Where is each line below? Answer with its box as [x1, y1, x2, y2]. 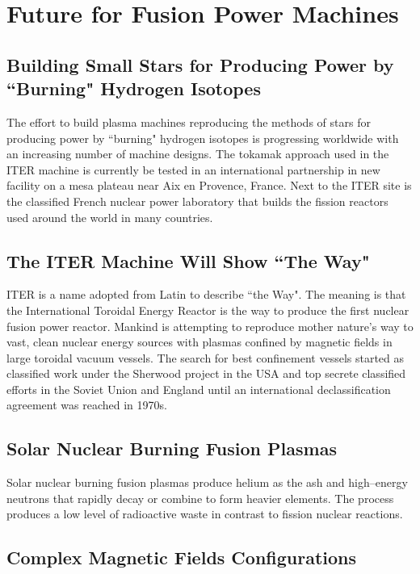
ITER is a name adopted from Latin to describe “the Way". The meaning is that [6, 286, 406, 303]
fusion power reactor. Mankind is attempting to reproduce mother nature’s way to [6, 317, 414, 334]
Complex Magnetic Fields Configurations [6, 545, 357, 570]
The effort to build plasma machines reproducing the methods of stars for [6, 113, 371, 130]
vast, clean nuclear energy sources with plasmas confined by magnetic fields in [6, 333, 393, 350]
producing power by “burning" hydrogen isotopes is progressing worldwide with [6, 129, 399, 146]
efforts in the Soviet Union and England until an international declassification [6, 380, 391, 397]
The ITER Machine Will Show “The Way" [6, 248, 370, 273]
